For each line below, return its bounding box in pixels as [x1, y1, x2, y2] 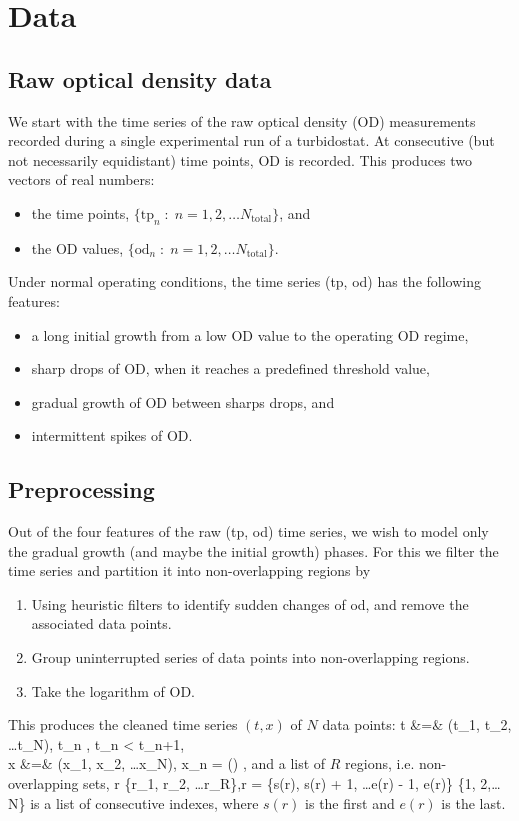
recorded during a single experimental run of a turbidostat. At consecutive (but [8, 130, 495, 151]
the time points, [31, 202, 130, 223]
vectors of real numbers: [8, 169, 155, 190]
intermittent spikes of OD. [31, 425, 193, 446]
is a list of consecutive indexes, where [30, 792, 259, 813]
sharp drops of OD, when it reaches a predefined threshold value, [31, 358, 430, 379]
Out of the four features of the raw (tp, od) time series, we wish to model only [8, 521, 489, 542]
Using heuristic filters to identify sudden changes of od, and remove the [31, 593, 469, 614]
